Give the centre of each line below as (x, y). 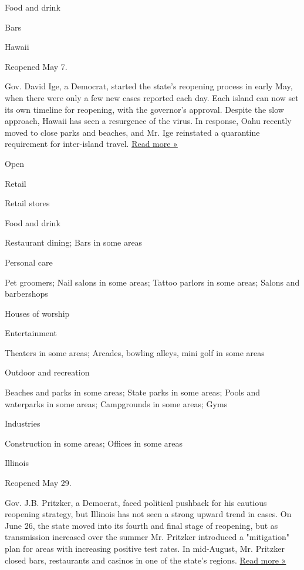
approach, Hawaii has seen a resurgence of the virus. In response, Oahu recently (148, 121)
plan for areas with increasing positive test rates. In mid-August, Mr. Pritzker (145, 548)
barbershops (26, 294)
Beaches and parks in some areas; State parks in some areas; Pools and (133, 392)
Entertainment (31, 333)
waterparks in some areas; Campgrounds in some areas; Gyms (116, 403)
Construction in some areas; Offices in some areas (94, 443)
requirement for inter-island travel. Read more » (91, 144)
